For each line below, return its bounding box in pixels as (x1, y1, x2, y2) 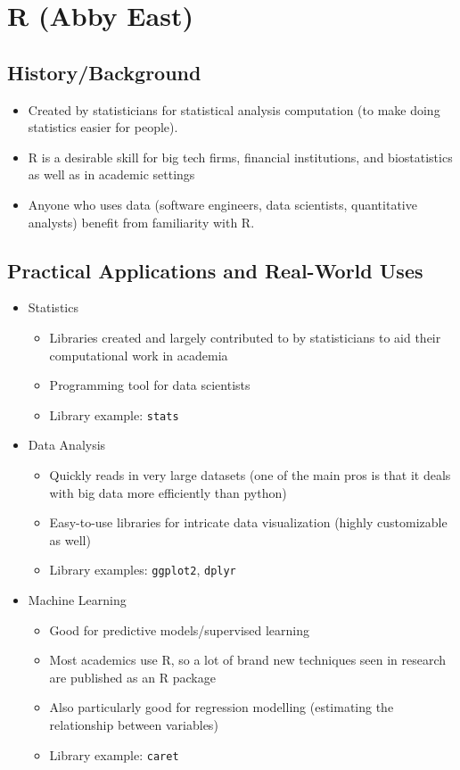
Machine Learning (28, 591, 127, 609)
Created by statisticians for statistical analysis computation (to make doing (28, 100, 440, 119)
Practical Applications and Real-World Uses (7, 256, 423, 284)
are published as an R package (49, 667, 216, 686)
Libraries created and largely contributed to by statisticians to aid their (49, 327, 441, 346)
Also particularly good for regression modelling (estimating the (49, 698, 394, 716)
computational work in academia (49, 345, 228, 364)
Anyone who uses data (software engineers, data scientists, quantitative (28, 195, 417, 213)
